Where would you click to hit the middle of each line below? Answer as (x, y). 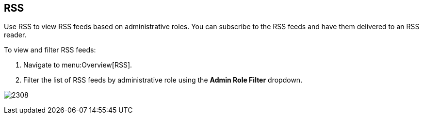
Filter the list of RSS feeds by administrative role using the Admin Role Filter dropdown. (163, 80)
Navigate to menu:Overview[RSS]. (78, 65)
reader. (15, 35)
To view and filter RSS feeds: (50, 50)
